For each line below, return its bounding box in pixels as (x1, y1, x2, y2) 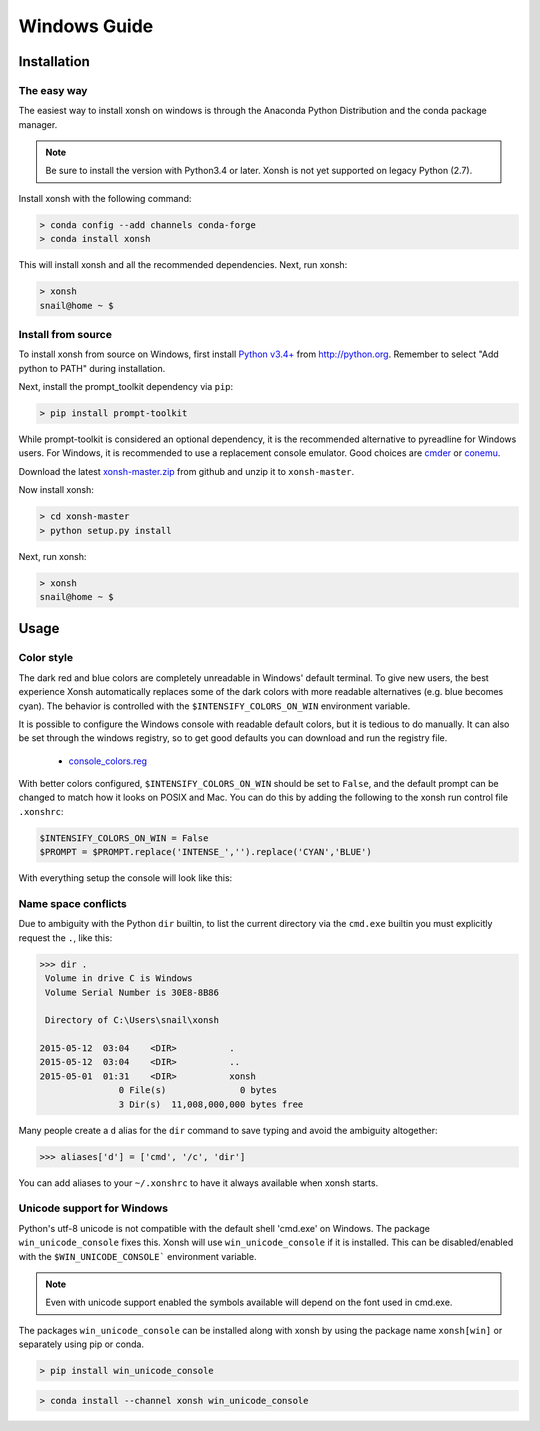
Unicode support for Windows (18, 1201, 169, 1215)
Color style (18, 651, 74, 665)
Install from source (18, 327, 112, 341)
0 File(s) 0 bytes (118, 1085, 277, 1096)
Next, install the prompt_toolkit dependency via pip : (18, 381, 234, 393)
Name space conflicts (18, 897, 127, 910)
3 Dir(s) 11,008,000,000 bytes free (118, 1098, 304, 1110)
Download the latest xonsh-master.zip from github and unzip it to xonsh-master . (18, 465, 355, 477)
